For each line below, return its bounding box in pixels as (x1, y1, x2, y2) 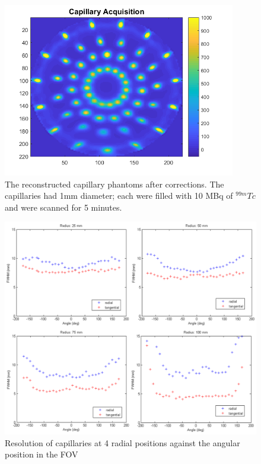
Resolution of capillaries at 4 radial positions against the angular (5, 436, 240, 449)
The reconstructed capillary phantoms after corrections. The (5, 177, 224, 190)
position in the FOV (5, 448, 78, 460)
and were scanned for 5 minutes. (5, 201, 122, 213)
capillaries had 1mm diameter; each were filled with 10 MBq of (5, 189, 233, 202)
